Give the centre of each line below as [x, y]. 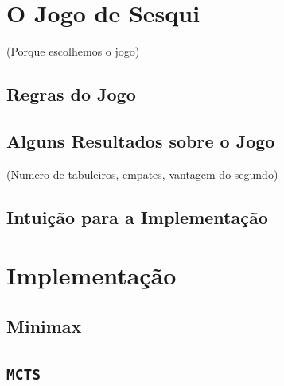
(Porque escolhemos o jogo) [73, 51]
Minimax [44, 325]
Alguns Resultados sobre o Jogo [141, 140]
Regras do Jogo [71, 94]
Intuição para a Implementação [137, 216]
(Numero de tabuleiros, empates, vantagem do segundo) [142, 174]
